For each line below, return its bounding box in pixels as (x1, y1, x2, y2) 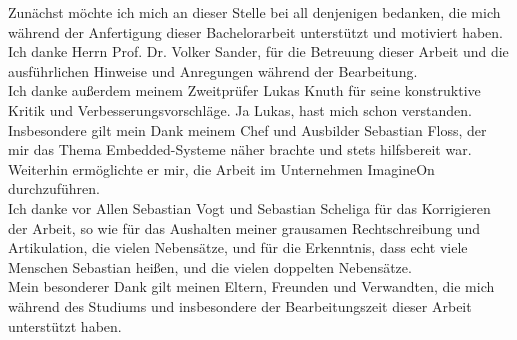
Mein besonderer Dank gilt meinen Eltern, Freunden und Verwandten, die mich (8, 276, 495, 297)
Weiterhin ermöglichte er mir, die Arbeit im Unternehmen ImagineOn (8, 158, 435, 179)
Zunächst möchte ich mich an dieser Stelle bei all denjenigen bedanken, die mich (8, 2, 501, 22)
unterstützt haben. (8, 315, 122, 336)
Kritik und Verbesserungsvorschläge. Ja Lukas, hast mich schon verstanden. (8, 99, 472, 120)
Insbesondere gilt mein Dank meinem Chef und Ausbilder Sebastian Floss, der (8, 119, 487, 140)
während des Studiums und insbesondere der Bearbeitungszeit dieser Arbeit (8, 295, 472, 316)
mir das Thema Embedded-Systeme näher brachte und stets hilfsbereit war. (8, 139, 472, 160)
